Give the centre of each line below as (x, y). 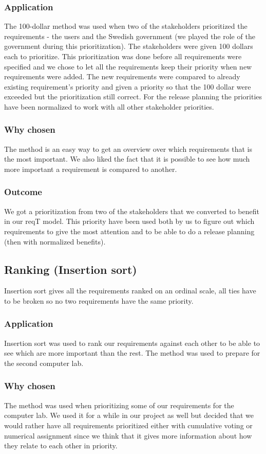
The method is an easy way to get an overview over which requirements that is (128, 149)
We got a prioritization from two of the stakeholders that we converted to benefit (132, 211)
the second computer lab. (44, 363)
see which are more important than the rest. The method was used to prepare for (132, 353)
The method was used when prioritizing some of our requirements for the (119, 405)
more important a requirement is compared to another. (91, 169)
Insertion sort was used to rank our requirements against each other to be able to (132, 343)
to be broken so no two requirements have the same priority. (99, 300)
